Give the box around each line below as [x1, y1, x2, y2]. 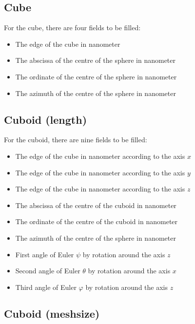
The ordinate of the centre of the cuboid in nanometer [15, 216, 178, 227]
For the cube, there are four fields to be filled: [4, 22, 141, 33]
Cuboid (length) [4, 112, 87, 127]
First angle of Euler [15, 249, 74, 259]
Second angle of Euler [15, 266, 80, 276]
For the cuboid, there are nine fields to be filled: [4, 134, 147, 145]
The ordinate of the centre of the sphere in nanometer [15, 71, 177, 81]
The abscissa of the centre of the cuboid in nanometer [15, 200, 176, 210]
